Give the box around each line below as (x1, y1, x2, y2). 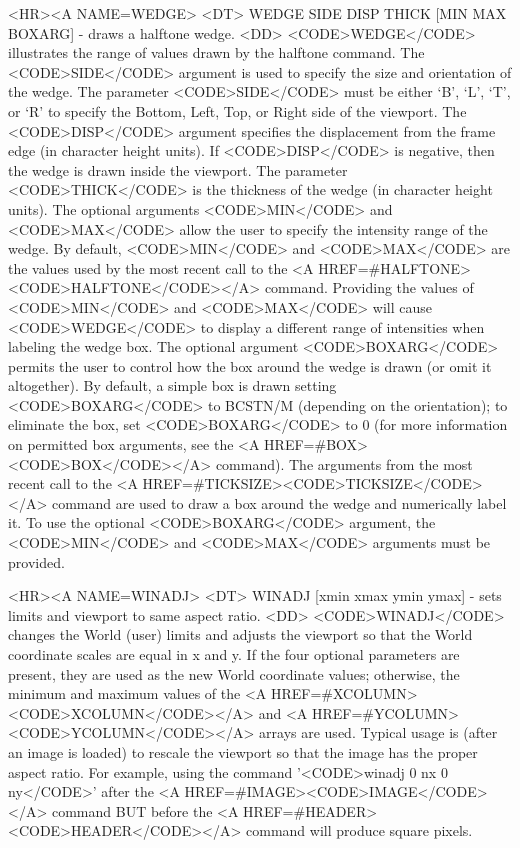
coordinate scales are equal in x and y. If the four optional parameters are (8, 644, 460, 664)
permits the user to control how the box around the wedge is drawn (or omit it (8, 355, 492, 376)
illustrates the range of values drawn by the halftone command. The (8, 42, 425, 63)
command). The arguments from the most (215, 453, 473, 474)
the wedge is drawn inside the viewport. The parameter (8, 159, 348, 180)
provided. (8, 551, 65, 572)
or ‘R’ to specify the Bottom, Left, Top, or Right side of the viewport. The (8, 100, 467, 121)
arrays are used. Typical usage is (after (259, 722, 498, 743)
